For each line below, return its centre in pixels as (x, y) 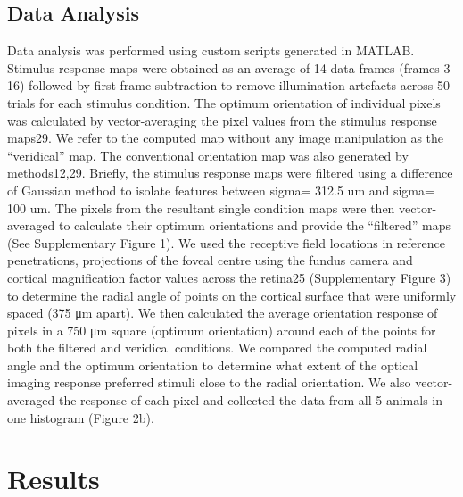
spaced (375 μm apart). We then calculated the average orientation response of (223, 313)
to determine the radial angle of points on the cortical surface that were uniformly (232, 295)
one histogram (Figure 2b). (81, 417)
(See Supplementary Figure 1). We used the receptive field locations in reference (226, 242)
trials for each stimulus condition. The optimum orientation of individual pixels (224, 102)
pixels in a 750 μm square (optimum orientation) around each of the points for (222, 330)
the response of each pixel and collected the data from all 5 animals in (250, 400)
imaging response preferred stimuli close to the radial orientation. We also (209, 382)
